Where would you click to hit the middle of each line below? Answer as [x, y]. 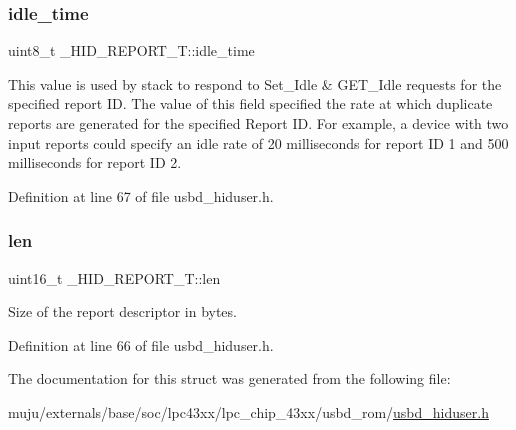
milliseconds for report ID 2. [95, 162]
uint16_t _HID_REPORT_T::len [114, 277]
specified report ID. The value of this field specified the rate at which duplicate [250, 103]
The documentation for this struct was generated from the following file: [229, 378]
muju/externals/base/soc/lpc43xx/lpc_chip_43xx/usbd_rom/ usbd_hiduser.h [248, 411]
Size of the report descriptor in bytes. [122, 311]
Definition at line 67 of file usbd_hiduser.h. [141, 195]
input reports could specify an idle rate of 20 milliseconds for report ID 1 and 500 [258, 142]
